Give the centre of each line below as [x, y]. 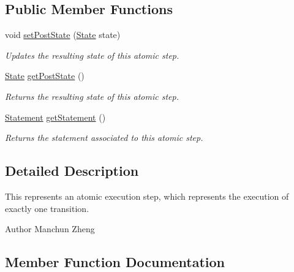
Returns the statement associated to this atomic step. [104, 138]
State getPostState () [45, 76]
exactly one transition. [47, 208]
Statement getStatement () [55, 117]
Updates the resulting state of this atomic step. [92, 55]
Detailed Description [72, 171]
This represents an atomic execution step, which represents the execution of [147, 196]
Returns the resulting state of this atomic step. [92, 96]
